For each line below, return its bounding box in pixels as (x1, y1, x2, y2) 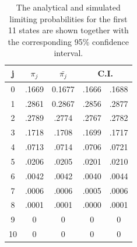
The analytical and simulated (16, 1, 121, 13)
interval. (54, 47, 83, 59)
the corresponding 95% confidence (8, 35, 129, 47)
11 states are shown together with (8, 24, 129, 36)
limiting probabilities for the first (9, 12, 128, 25)
